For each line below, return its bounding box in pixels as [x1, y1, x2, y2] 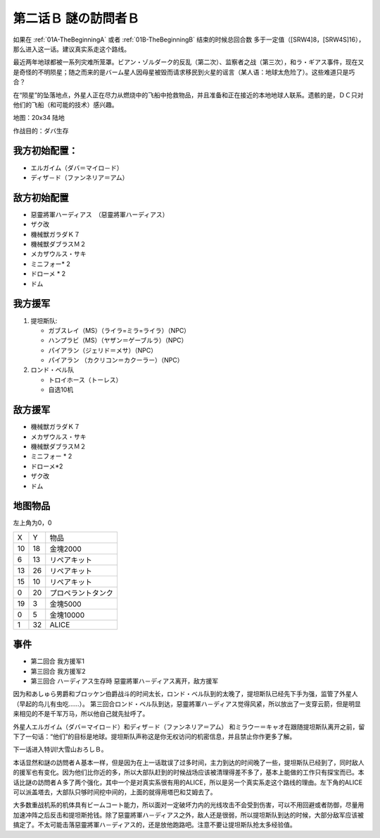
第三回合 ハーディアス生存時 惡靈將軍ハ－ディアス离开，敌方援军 [30, 677, 218, 686]
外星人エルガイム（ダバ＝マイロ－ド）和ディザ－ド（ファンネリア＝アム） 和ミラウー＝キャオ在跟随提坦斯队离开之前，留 [13, 722, 365, 731]
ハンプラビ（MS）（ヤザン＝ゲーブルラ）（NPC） [48, 336, 188, 345]
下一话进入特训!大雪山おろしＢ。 [13, 745, 108, 754]
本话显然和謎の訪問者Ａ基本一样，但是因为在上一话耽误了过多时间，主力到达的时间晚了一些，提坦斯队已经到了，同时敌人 [13, 758, 365, 767]
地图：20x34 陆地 [13, 114, 65, 122]
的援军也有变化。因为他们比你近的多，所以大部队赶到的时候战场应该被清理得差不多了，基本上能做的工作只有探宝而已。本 [13, 768, 365, 777]
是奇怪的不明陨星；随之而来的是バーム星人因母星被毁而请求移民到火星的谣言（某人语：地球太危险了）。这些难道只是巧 [13, 68, 355, 76]
